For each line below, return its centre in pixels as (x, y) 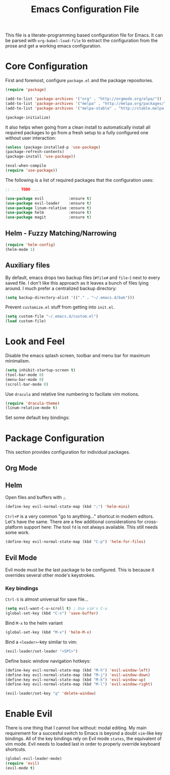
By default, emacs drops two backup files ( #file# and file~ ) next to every (83, 278)
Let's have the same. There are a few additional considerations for (74, 522)
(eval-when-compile (26, 166)
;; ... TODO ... (22, 189)
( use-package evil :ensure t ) (49, 199)
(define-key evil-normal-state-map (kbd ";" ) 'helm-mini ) (68, 507)
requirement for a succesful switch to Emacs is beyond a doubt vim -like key (84, 733)
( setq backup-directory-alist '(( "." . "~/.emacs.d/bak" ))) (70, 297)
